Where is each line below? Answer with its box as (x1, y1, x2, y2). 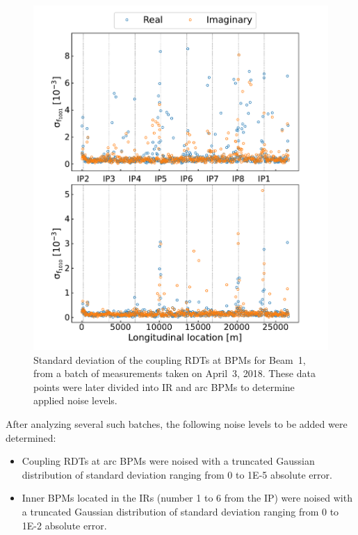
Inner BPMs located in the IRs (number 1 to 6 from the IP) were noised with (22, 490, 352, 505)
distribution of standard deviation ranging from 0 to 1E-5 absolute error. (22, 467, 332, 481)
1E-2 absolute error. (22, 518, 107, 532)
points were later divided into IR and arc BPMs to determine (33, 379, 295, 394)
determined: (6, 430, 56, 445)
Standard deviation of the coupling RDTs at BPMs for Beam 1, (33, 352, 306, 367)
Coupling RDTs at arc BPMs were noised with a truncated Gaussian (22, 454, 315, 468)
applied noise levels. (33, 393, 117, 408)
